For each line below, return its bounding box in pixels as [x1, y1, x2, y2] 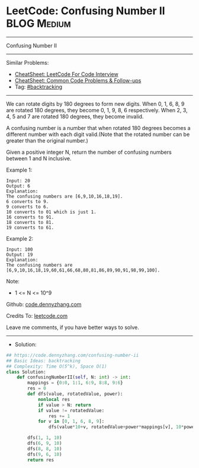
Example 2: [6, 235, 34, 242]
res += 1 [48, 413, 70, 419]
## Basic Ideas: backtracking [6, 358, 81, 363]
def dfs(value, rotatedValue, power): [27, 391, 123, 397]
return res [27, 457, 54, 463]
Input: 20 [6, 178, 31, 184]
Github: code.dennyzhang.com [6, 301, 82, 308]
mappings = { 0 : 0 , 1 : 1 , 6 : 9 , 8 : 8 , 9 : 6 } [27, 380, 123, 386]
